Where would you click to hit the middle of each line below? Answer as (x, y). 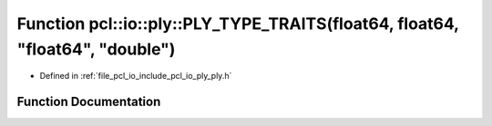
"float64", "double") (96, 49)
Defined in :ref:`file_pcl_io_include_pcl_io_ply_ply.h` (136, 76)
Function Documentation (89, 102)
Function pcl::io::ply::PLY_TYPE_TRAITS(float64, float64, (238, 24)
